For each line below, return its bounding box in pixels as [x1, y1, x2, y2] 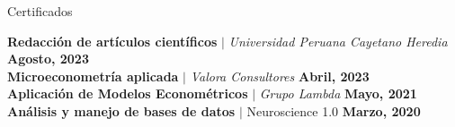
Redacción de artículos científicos [7, 31, 218, 50]
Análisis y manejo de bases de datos [7, 101, 236, 120]
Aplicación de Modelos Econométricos [7, 84, 248, 103]
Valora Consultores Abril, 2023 [190, 66, 370, 85]
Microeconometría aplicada [7, 66, 179, 85]
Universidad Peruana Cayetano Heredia [228, 31, 448, 50]
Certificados [7, 2, 73, 20]
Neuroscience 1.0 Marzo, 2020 [246, 101, 421, 120]
